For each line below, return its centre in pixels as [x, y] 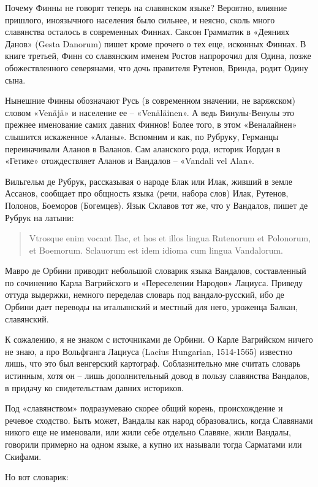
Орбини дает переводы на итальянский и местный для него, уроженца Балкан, [151, 307]
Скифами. [23, 456]
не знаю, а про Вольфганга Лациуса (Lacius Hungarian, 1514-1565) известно [149, 351]
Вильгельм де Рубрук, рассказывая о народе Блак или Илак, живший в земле [149, 181]
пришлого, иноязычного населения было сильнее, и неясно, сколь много [140, 19]
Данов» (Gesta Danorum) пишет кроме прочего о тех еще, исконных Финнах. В [156, 43]
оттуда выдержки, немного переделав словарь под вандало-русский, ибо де [145, 294]
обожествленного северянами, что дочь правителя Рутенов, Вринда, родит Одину [157, 67]
